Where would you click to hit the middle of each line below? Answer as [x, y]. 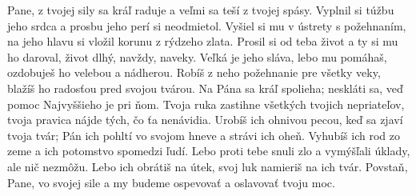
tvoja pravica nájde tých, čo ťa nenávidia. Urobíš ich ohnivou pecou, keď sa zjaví [205, 120]
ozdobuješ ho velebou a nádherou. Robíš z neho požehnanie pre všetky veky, [194, 72]
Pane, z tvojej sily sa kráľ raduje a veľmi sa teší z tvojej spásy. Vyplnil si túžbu [201, 10]
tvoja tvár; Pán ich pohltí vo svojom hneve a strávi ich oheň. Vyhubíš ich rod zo [204, 135]
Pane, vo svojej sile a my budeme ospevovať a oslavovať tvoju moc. [171, 182]
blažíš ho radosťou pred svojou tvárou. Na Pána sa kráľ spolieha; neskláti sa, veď [205, 88]
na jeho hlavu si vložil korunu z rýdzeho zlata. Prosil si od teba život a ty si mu [203, 41]
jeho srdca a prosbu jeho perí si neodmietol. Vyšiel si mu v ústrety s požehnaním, [207, 25]
